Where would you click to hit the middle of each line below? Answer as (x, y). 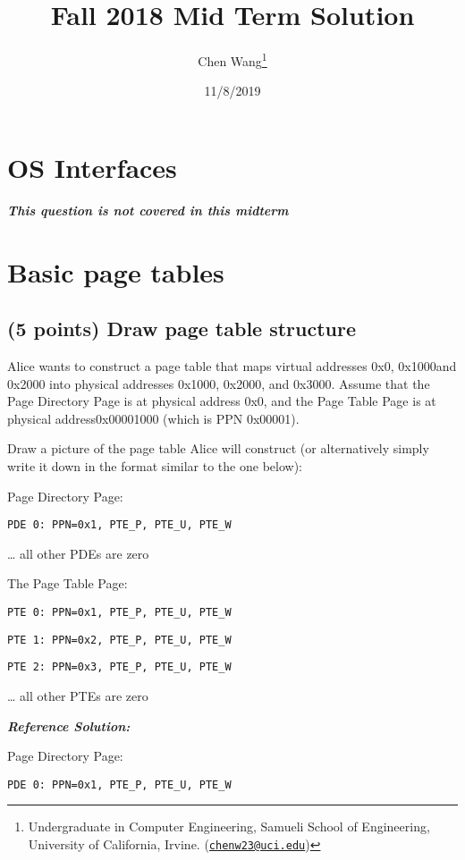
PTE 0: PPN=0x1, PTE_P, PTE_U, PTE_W (119, 613)
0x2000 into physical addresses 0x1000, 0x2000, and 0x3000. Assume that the (219, 383)
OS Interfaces (92, 167)
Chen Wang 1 (232, 59)
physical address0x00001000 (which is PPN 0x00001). (153, 418)
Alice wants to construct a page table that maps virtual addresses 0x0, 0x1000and (232, 366)
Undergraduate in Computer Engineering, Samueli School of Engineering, (229, 826)
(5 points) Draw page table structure (182, 329)
